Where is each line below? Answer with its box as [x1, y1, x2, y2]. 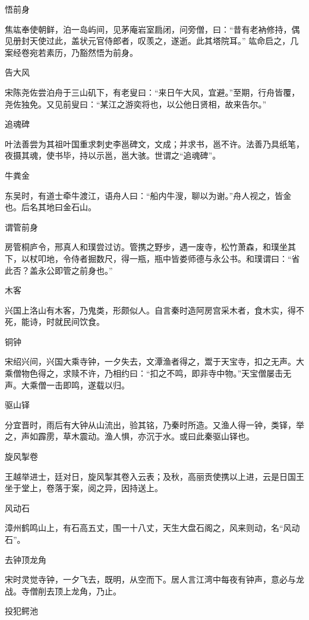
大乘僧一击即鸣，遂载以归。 [21, 378, 130, 391]
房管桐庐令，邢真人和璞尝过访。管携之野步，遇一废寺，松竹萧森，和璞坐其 [5, 241, 296, 253]
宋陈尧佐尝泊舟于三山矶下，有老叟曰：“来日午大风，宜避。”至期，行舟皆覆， [5, 86, 300, 98]
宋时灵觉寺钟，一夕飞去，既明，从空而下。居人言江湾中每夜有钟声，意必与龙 [5, 573, 304, 586]
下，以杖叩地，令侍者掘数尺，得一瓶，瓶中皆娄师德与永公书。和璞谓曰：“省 [5, 252, 300, 264]
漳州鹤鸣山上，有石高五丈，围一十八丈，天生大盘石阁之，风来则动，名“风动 [5, 521, 300, 534]
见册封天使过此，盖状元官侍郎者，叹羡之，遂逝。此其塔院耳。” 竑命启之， [5, 34, 291, 47]
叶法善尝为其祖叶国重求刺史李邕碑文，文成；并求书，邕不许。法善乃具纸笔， [5, 137, 304, 150]
